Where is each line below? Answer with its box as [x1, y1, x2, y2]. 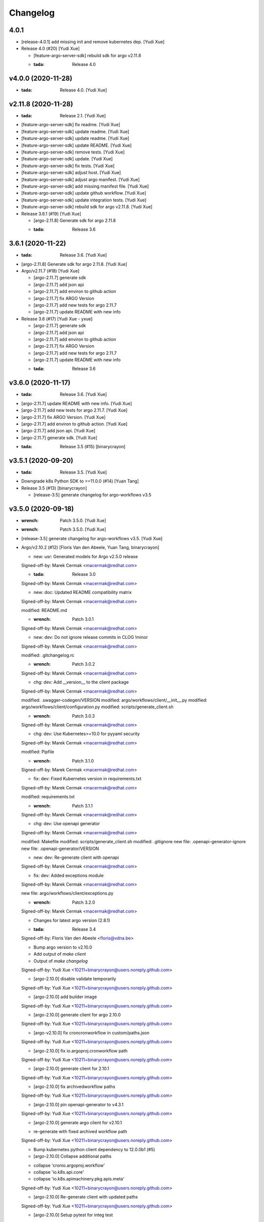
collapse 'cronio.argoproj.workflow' [33, 1162, 105, 1168]
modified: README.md [21, 607, 67, 613]
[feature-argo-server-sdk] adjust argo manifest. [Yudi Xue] [21, 176, 140, 182]
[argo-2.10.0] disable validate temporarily [33, 976, 116, 982]
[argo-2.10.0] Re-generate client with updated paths [33, 1194, 138, 1200]
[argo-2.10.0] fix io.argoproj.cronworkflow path [33, 1047, 128, 1053]
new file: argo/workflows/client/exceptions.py [21, 890, 113, 896]
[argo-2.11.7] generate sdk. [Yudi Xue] [21, 435, 98, 440]
